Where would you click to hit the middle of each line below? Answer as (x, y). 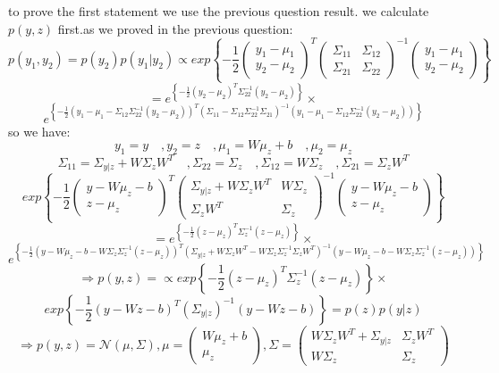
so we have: (39, 131)
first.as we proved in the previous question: (175, 28)
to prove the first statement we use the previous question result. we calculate (219, 11)
